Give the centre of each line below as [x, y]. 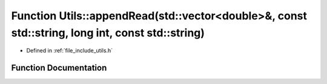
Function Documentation [59, 68]
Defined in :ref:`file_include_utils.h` [70, 51]
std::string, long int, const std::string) [108, 33]
